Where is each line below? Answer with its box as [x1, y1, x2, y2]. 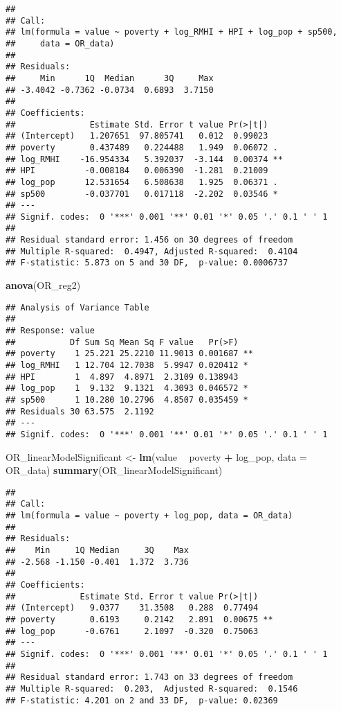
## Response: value [6, 326, 95, 335]
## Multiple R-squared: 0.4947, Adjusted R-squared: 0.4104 [6, 246, 298, 256]
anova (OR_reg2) [6, 278, 81, 292]
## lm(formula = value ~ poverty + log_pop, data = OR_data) [6, 511, 293, 521]
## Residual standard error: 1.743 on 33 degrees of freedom [6, 672, 293, 683]
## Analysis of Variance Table [6, 302, 149, 313]
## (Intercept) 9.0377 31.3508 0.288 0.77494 [6, 603, 259, 613]
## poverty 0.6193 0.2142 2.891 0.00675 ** [6, 614, 273, 624]
